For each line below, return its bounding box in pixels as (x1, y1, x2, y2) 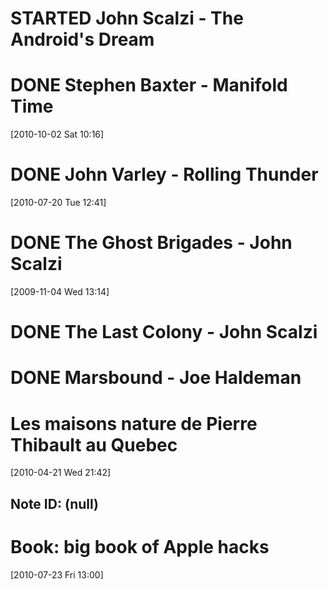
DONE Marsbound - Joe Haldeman (10, 367, 302, 389)
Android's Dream (10, 28, 155, 51)
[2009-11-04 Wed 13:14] (10, 286, 110, 297)
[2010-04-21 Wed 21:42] (10, 467, 112, 479)
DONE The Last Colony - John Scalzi (10, 321, 318, 344)
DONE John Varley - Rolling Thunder (10, 163, 319, 186)
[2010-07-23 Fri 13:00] (10, 568, 104, 581)
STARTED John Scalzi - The (10, 7, 244, 30)
